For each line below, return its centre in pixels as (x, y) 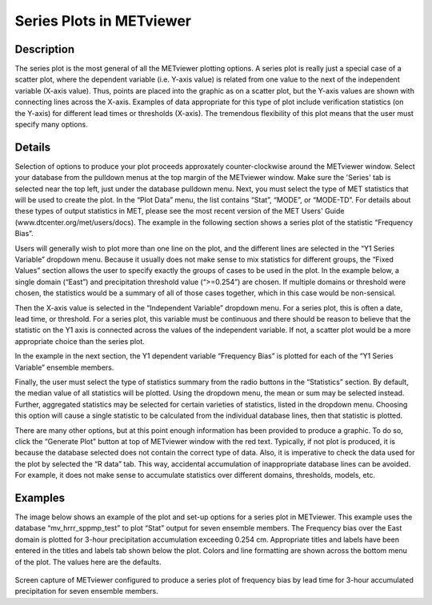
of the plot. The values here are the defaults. (88, 562)
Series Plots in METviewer (103, 21)
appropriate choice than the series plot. (80, 341)
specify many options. (51, 125)
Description (45, 49)
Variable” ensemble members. (64, 367)
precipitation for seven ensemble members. (87, 591)
